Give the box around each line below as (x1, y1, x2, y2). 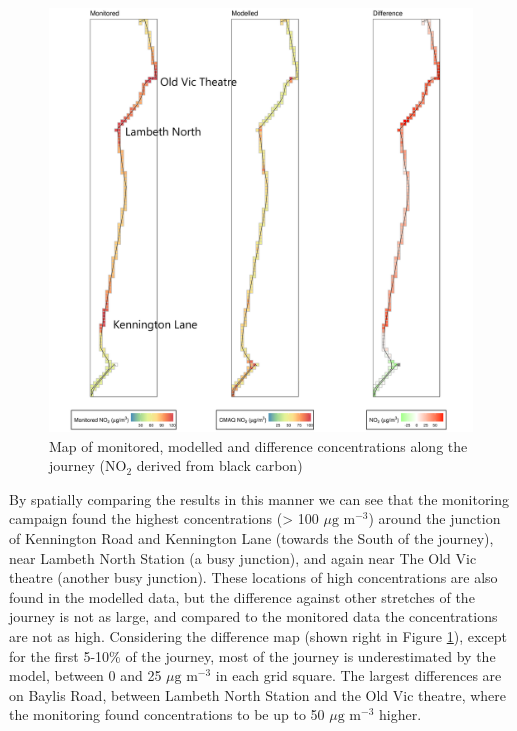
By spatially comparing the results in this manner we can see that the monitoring (9, 488, 510, 509)
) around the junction (368, 508, 501, 529)
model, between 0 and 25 (9, 665, 162, 686)
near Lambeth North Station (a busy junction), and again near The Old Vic (9, 547, 477, 568)
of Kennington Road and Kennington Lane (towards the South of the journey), (9, 527, 494, 548)
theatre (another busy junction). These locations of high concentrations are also (9, 567, 498, 588)
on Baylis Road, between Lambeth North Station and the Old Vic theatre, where (9, 684, 506, 705)
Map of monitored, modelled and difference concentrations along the (49, 435, 468, 456)
